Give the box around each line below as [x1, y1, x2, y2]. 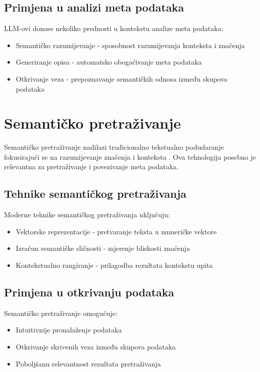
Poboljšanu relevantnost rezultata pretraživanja [15, 358, 161, 368]
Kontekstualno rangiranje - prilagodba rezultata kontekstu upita [15, 260, 213, 270]
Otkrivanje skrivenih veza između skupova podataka [15, 341, 176, 352]
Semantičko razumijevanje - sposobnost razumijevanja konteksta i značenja [15, 40, 245, 50]
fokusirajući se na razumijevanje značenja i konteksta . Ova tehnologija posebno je [4, 151, 256, 162]
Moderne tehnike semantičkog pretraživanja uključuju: [4, 209, 170, 220]
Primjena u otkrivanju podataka [4, 284, 174, 300]
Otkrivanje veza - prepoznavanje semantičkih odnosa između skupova [15, 73, 227, 84]
